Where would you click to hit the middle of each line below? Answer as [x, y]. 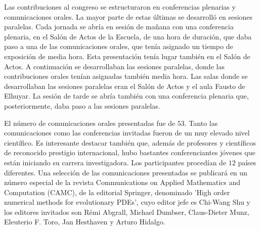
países [247, 162]
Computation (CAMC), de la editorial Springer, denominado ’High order [117, 192]
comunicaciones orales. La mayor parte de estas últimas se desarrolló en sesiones [128, 16]
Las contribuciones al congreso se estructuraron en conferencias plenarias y [120, 7]
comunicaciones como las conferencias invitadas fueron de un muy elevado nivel [127, 133]
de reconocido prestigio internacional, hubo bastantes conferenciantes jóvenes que [130, 152]
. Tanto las [201, 123]
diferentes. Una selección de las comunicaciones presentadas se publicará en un [126, 172]
